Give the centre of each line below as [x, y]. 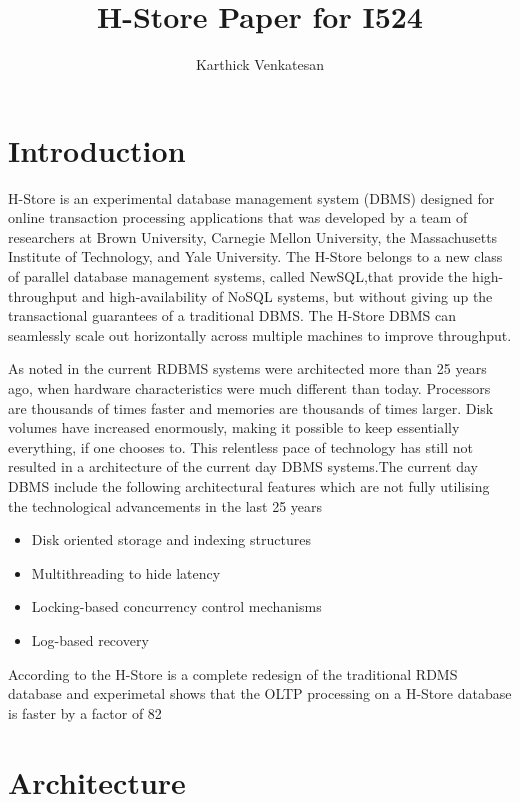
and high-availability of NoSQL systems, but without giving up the [287, 295]
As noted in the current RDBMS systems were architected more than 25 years [247, 368]
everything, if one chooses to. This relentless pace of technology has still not [240, 446]
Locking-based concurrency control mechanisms [176, 606]
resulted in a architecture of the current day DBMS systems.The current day [243, 466]
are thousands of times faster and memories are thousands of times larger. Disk [251, 407]
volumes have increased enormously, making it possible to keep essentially [234, 427]
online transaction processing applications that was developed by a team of [238, 217]
